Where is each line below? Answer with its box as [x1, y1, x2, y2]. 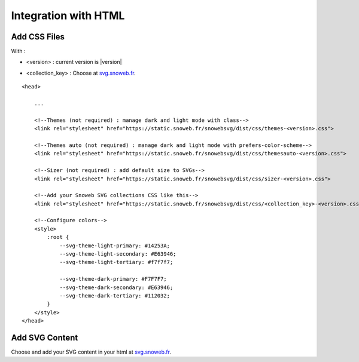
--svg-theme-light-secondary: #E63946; [59, 251, 177, 257]
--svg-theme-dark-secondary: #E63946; [59, 284, 174, 291]
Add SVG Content [11, 332, 78, 343]
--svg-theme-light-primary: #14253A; [59, 242, 171, 249]
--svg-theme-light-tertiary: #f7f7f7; [59, 259, 174, 266]
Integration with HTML [11, 9, 125, 22]
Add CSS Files [11, 32, 65, 42]
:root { [47, 234, 69, 241]
